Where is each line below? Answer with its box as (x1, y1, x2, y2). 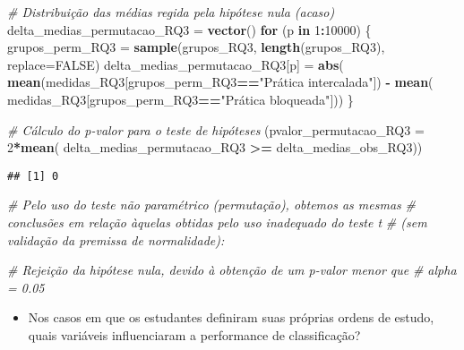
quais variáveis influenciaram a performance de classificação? (28, 325, 361, 344)
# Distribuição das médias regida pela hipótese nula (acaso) (7, 3, 335, 21)
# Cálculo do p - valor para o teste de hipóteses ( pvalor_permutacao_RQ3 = (7, 120, 425, 139)
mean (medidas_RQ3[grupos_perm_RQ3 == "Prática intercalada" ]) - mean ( (7, 73, 434, 91)
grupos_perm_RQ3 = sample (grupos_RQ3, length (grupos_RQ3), (7, 38, 385, 56)
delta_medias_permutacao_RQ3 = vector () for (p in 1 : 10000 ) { (7, 20, 372, 38)
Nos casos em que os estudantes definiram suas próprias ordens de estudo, (28, 308, 434, 327)
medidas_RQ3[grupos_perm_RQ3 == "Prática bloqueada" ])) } (7, 90, 354, 108)
